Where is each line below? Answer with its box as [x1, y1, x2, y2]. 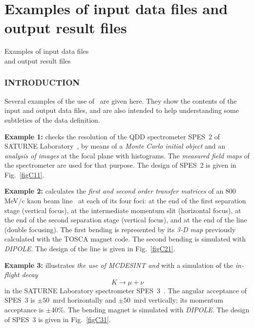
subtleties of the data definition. [4, 114, 100, 125]
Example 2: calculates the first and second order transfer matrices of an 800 [4, 186, 236, 196]
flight [4, 269, 20, 280]
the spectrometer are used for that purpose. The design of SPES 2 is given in [4, 160, 236, 170]
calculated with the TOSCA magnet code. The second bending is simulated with [4, 234, 246, 244]
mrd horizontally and [53, 295, 116, 305]
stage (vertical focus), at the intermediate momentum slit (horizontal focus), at [4, 205, 241, 215]
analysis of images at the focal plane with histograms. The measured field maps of [4, 150, 250, 160]
